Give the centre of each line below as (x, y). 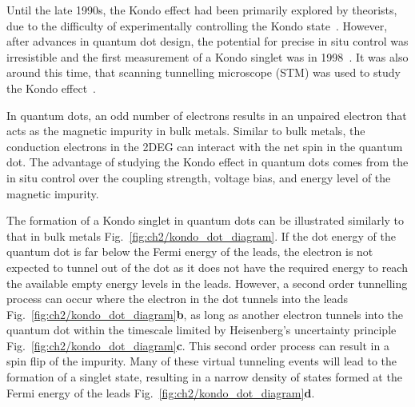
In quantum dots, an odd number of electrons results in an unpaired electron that (207, 115)
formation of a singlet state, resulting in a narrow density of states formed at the (204, 377)
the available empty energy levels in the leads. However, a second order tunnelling (207, 283)
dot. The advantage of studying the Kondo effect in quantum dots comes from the (207, 162)
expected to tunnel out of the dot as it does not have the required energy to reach (207, 267)
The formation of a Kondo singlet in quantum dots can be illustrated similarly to (206, 220)
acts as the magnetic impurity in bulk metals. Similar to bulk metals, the (186, 131)
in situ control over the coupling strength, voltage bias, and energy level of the (199, 177)
